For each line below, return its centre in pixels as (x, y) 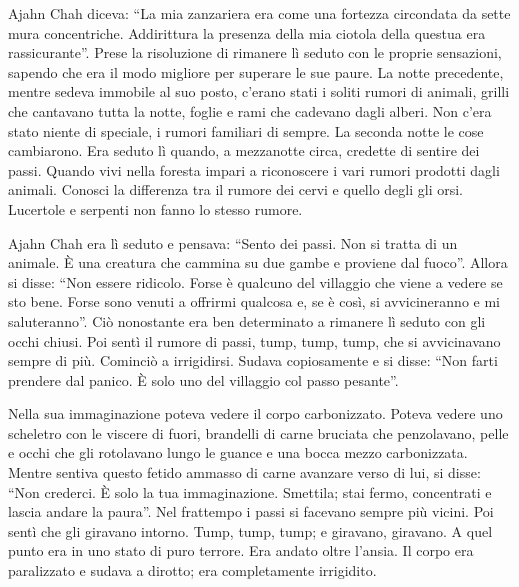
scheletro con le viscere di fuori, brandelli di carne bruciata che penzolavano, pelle (258, 432)
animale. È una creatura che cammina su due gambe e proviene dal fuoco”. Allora (258, 262)
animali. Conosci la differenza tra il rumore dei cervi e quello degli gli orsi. (235, 189)
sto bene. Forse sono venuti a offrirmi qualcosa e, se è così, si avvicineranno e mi (254, 301)
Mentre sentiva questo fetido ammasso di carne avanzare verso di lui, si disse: (244, 472)
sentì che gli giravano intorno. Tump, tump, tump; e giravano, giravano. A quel (250, 530)
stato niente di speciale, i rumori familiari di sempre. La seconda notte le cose (246, 130)
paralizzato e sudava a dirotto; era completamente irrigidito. (192, 570)
